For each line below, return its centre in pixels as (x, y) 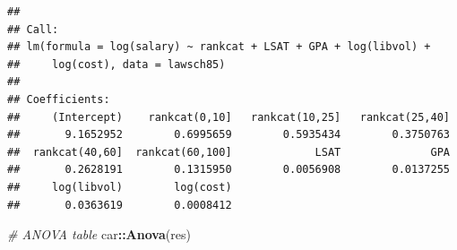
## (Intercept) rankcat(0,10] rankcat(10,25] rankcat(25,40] (228, 117)
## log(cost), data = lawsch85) (116, 64)
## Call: (33, 29)
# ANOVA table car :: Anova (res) (99, 234)
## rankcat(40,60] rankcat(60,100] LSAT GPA (228, 152)
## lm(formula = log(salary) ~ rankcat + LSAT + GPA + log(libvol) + (219, 47)
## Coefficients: (59, 99)
